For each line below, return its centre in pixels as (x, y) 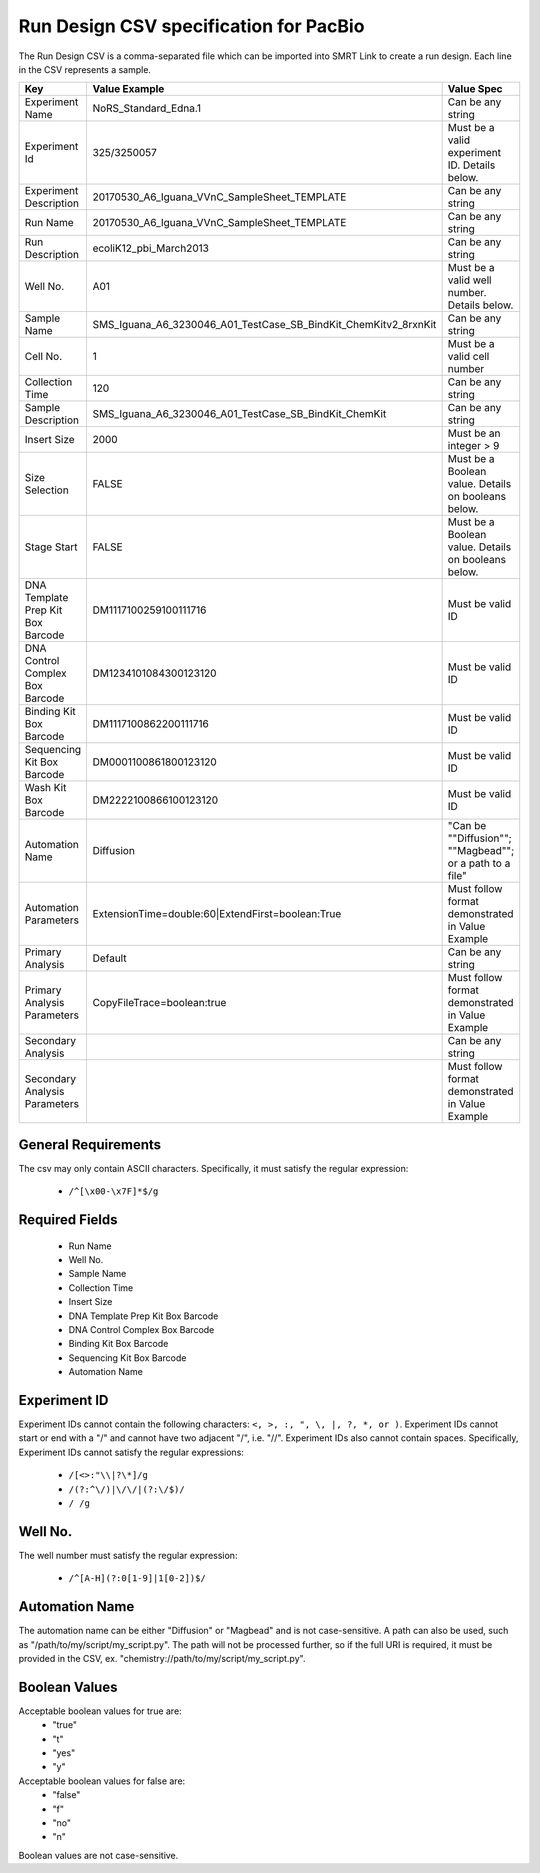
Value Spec (475, 89)
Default (109, 958)
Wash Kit (45, 788)
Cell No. (43, 357)
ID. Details (471, 165)
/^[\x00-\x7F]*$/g (113, 1191)
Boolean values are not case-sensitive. (98, 1855)
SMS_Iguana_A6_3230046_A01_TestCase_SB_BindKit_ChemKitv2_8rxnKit (264, 325)
